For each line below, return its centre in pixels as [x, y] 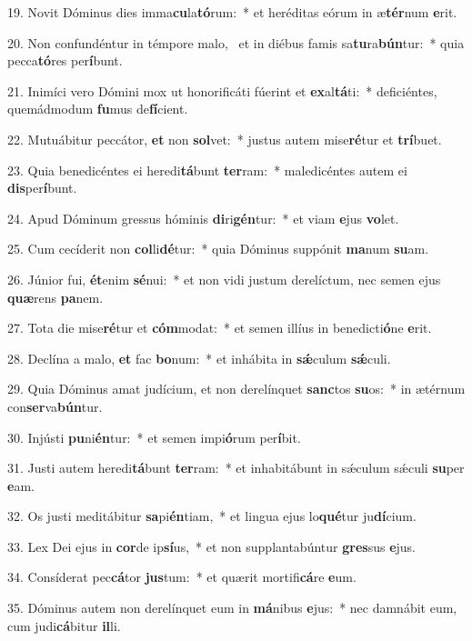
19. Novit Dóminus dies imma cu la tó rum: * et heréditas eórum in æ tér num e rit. [232, 12]
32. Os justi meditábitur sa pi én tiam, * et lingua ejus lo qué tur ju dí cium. [212, 516]
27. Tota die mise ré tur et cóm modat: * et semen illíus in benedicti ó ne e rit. [220, 328]
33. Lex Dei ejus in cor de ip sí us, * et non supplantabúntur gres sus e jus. [211, 546]
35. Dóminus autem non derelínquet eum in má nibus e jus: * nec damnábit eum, [232, 608]
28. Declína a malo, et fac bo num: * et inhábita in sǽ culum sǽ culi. [199, 358]
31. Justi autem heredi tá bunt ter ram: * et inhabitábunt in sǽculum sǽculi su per [236, 468]
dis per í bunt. [42, 188]
